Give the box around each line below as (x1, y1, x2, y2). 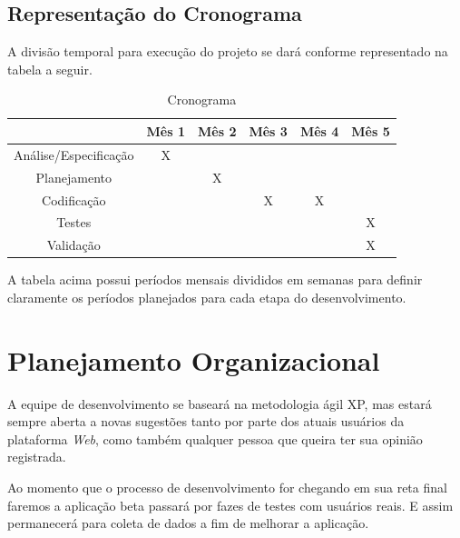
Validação (46, 235, 101, 254)
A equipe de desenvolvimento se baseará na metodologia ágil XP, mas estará (7, 394, 432, 413)
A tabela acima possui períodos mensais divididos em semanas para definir (7, 270, 423, 289)
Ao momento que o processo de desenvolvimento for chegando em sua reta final (7, 477, 447, 496)
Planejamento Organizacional (7, 341, 380, 378)
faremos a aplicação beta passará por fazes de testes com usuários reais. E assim (7, 495, 454, 514)
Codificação (42, 190, 106, 209)
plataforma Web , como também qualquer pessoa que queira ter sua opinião (7, 429, 423, 448)
